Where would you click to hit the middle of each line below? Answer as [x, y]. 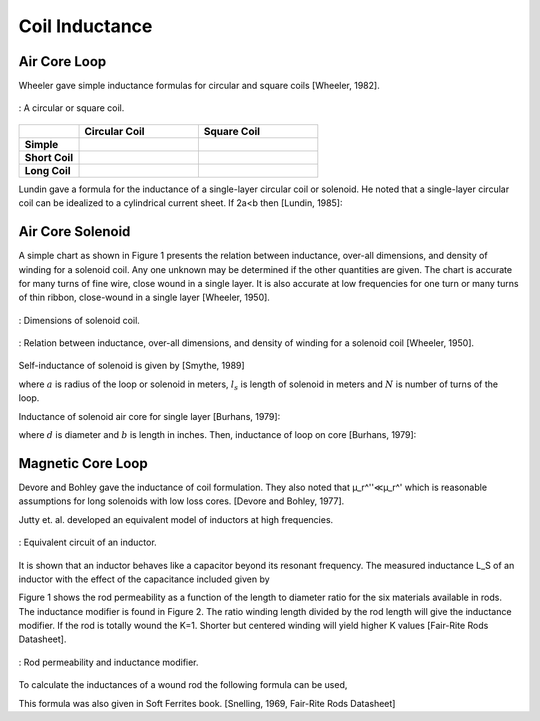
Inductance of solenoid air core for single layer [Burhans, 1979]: [149, 416]
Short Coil [49, 157]
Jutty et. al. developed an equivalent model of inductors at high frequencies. [176, 519]
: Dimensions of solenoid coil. [79, 320]
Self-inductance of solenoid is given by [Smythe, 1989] [131, 366]
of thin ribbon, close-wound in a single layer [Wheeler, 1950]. [144, 297]
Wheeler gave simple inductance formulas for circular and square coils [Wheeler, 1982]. [199, 86]
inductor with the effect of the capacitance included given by [144, 579]
